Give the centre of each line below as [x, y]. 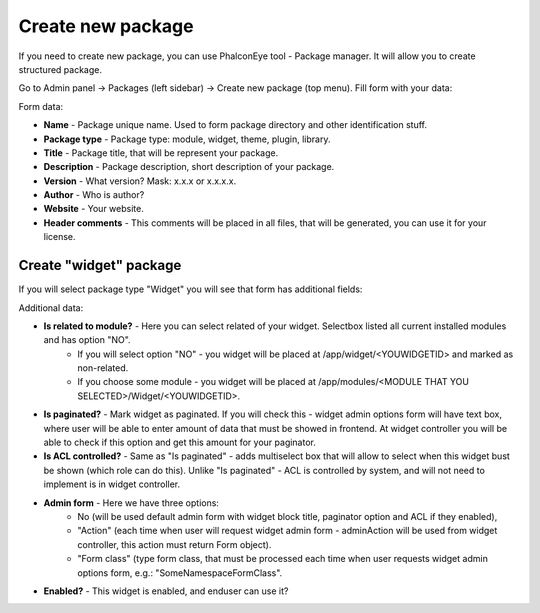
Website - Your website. [93, 209]
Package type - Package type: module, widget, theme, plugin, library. [187, 139]
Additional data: [51, 307]
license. [59, 237]
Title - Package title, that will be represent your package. [161, 152]
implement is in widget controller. [112, 484]
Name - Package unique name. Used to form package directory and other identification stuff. [235, 125]
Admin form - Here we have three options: [131, 502]
